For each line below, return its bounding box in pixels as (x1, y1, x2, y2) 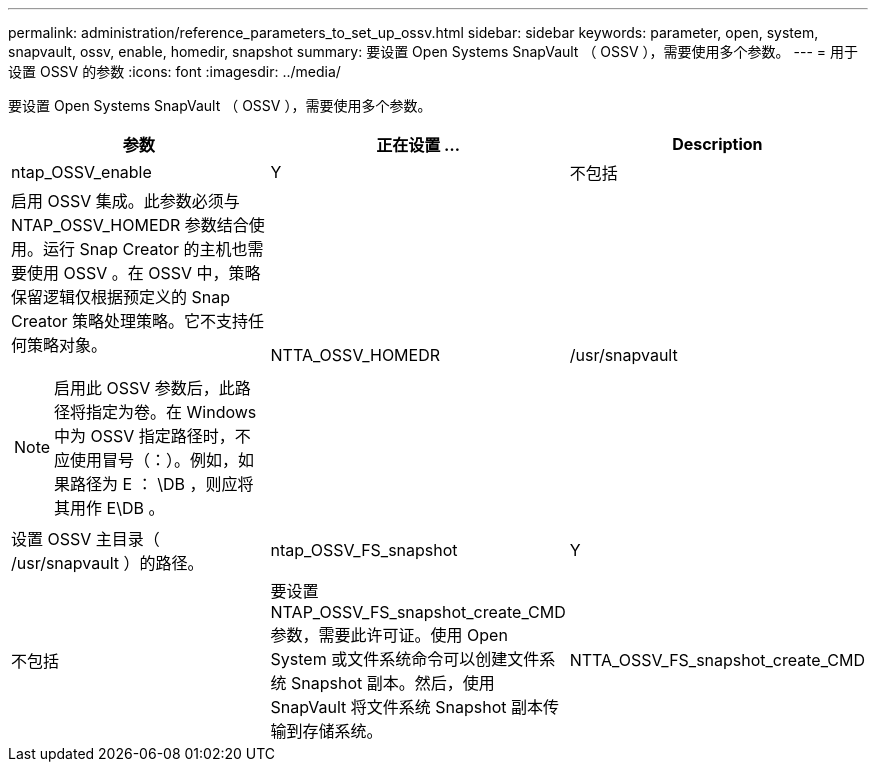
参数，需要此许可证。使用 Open (270, 625, 508, 645)
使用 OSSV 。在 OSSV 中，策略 (27, 263, 261, 283)
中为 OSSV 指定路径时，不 (54, 426, 251, 446)
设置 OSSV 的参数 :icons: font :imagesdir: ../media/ (8, 63, 341, 80)
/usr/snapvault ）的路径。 (11, 553, 204, 573)
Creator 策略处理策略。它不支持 (11, 311, 249, 331)
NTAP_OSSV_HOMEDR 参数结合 (11, 215, 249, 235)
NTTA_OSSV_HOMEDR (270, 345, 441, 365)
